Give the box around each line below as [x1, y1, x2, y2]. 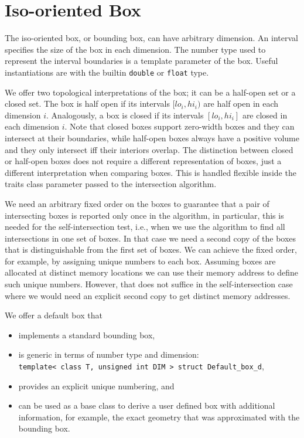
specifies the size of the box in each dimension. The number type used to [5, 43, 266, 55]
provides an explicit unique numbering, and [18, 379, 175, 392]
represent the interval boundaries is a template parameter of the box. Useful [5, 55, 278, 67]
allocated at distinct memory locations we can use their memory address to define [5, 266, 298, 279]
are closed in [242, 108, 288, 121]
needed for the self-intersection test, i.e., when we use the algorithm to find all [5, 220, 285, 233]
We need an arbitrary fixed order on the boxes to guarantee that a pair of [5, 197, 269, 209]
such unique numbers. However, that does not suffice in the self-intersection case [5, 278, 293, 290]
